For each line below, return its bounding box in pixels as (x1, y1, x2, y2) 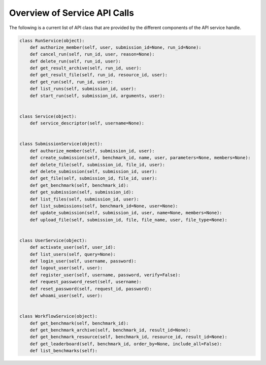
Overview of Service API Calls (9, 7, 134, 18)
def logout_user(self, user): (30, 265, 103, 271)
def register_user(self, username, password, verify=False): (30, 272, 181, 278)
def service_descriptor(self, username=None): (30, 121, 145, 126)
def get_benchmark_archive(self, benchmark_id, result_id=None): (30, 327, 191, 332)
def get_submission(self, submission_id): (30, 190, 134, 195)
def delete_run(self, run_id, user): (30, 58, 121, 64)
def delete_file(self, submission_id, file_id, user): (30, 162, 165, 167)
